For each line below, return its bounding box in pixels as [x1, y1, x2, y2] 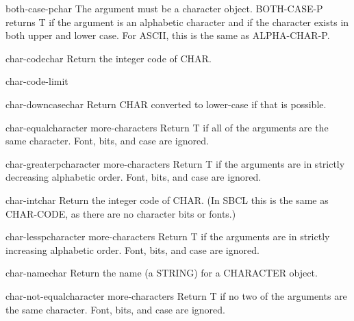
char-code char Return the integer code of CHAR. [5, 51, 212, 65]
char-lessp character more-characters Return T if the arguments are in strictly [5, 229, 330, 244]
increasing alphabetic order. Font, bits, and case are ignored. [5, 242, 260, 257]
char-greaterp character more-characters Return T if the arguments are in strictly [5, 156, 345, 170]
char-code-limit [5, 74, 68, 88]
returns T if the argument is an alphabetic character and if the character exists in [5, 14, 349, 29]
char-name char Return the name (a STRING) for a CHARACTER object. [5, 266, 318, 280]
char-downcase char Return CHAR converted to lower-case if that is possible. [5, 97, 327, 111]
